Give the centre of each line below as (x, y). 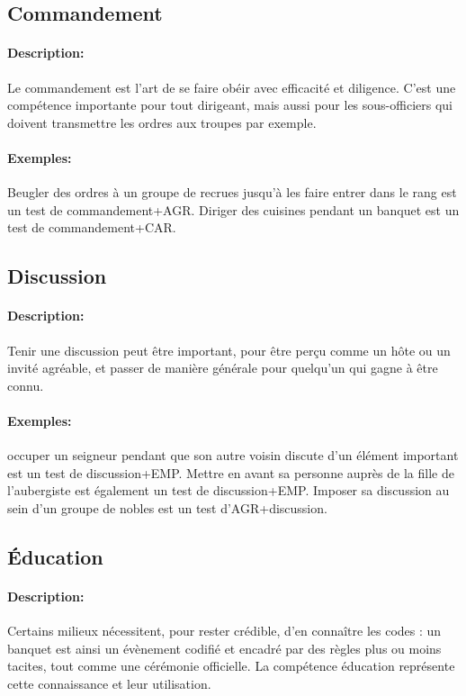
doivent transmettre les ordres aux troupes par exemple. (162, 122)
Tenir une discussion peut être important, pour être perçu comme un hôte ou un (229, 350)
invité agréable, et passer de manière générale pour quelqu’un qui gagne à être (223, 368)
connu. (26, 385)
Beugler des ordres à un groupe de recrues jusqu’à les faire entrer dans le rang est (232, 192)
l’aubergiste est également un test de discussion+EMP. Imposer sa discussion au (229, 490)
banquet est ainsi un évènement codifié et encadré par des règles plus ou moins (224, 648)
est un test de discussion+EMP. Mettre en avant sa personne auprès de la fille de (231, 472)
